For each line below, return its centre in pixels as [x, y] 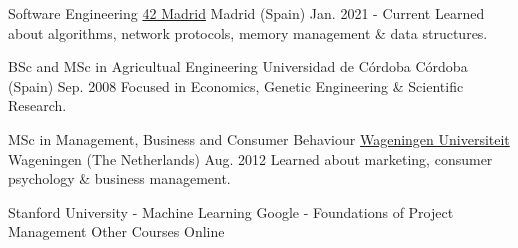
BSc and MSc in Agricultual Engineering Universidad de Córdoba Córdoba [238, 66]
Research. [37, 105]
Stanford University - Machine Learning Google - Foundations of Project [231, 211]
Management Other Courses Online [116, 231]
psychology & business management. [119, 178]
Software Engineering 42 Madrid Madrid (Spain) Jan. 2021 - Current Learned [246, 13]
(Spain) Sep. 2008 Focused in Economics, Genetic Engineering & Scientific [236, 85]
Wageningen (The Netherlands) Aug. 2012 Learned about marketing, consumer [250, 158]
